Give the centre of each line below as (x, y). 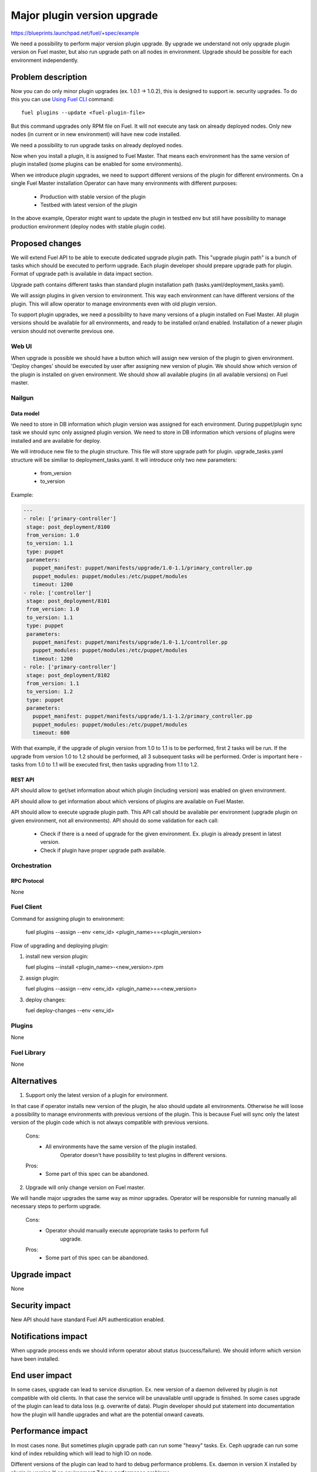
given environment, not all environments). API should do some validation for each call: (115, 820)
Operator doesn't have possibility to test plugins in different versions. (144, 1155)
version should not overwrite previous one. (63, 331)
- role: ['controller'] (58, 593)
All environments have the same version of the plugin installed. (121, 1147)
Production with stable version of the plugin (93, 197)
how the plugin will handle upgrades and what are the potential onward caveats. (108, 1414)
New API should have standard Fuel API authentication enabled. (88, 1320)
